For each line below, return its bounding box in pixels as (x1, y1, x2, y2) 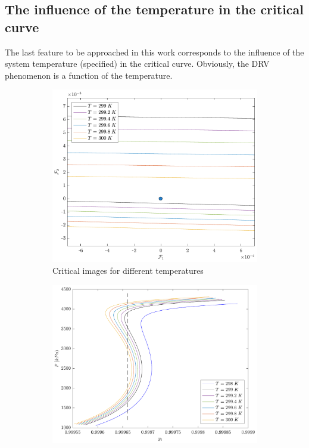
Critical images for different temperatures (52, 264, 204, 277)
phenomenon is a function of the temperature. (5, 69, 173, 81)
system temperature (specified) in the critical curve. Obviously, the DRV (5, 57, 270, 70)
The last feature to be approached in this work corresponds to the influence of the (5, 45, 304, 58)
